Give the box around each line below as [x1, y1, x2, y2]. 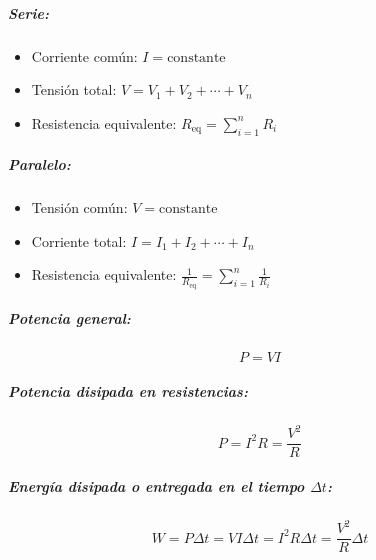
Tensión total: [31, 79, 117, 100]
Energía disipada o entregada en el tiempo [8, 475, 305, 496]
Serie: [8, 2, 49, 23]
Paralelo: [8, 154, 71, 175]
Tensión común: [31, 197, 128, 218]
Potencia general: [8, 308, 131, 329]
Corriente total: [31, 230, 127, 251]
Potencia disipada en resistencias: [8, 380, 248, 401]
